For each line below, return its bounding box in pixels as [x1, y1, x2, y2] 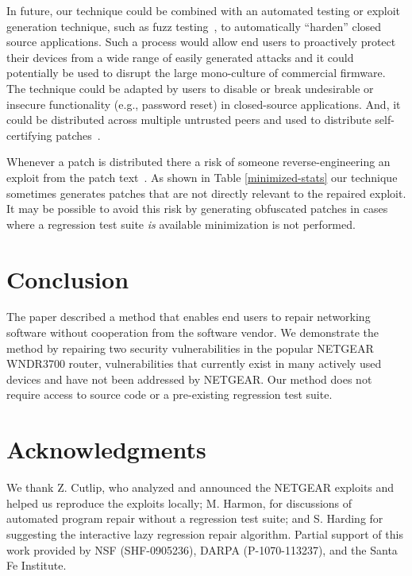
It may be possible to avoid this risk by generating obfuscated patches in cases [6, 200, 388, 217]
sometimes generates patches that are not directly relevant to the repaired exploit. [6, 184, 406, 201]
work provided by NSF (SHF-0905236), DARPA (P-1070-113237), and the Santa [6, 541, 398, 558]
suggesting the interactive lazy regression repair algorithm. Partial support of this [6, 525, 403, 542]
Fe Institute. [6, 557, 67, 574]
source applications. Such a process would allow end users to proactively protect [6, 33, 396, 50]
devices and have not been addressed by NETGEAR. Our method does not [6, 370, 372, 387]
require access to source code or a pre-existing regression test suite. [6, 386, 333, 403]
